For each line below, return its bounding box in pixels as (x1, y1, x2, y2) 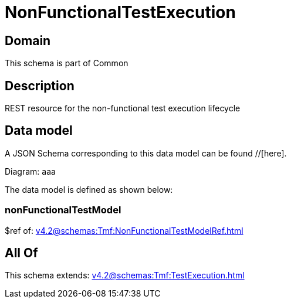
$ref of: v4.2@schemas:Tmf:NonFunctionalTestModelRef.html (5, 225, 243, 236)
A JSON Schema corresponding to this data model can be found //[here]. (5, 148, 287, 158)
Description (5, 78, 75, 93)
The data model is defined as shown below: (5, 184, 173, 195)
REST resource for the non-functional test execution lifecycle (5, 103, 241, 114)
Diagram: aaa (5, 166, 56, 176)
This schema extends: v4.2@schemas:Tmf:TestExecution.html (5, 270, 245, 281)
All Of (5, 246, 38, 261)
